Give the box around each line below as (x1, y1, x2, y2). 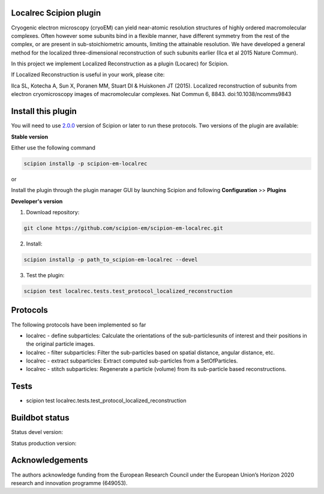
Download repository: (26, 209, 80, 216)
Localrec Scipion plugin (11, 8, 101, 18)
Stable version (11, 133, 48, 140)
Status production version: (11, 439, 77, 447)
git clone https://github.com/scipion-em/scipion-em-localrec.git (23, 225, 223, 232)
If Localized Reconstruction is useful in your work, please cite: (11, 71, 165, 78)
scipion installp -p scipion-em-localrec (23, 160, 148, 167)
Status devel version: (11, 429, 63, 436)
